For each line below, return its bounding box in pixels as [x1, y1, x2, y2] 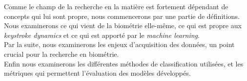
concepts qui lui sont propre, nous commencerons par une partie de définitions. [4, 11, 240, 21]
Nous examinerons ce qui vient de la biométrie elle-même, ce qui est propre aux [4, 20, 242, 31]
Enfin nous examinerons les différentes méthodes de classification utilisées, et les [4, 58, 244, 68]
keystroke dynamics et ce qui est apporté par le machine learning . [4, 30, 200, 40]
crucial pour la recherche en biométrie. [4, 49, 119, 59]
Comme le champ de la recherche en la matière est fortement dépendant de [4, 1, 228, 11]
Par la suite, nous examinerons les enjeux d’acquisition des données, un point [4, 39, 235, 49]
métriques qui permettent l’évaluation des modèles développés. [4, 68, 191, 78]
